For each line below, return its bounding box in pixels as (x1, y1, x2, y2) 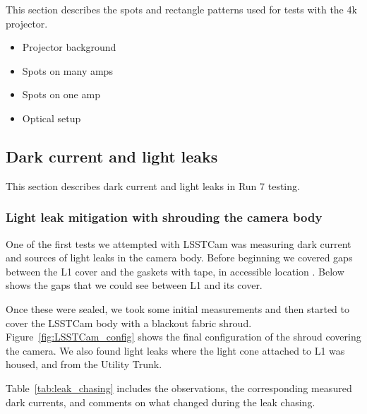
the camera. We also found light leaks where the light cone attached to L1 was (6, 343, 345, 357)
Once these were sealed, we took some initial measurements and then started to (6, 301, 349, 316)
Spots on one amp (22, 87, 100, 102)
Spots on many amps (22, 63, 113, 78)
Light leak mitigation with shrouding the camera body (6, 208, 323, 226)
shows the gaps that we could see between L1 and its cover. (6, 278, 263, 292)
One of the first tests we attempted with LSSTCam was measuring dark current (6, 236, 351, 251)
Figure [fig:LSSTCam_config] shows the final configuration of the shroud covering (6, 329, 361, 344)
